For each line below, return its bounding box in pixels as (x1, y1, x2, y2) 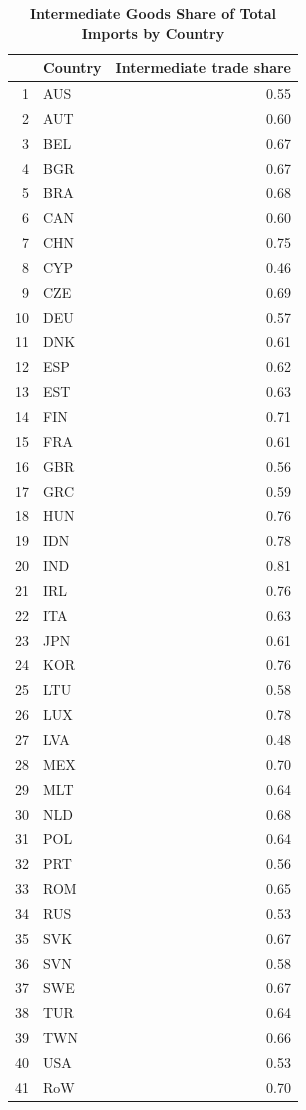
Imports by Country (81, 22, 225, 43)
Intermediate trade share (115, 57, 291, 78)
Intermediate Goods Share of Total (29, 3, 277, 23)
